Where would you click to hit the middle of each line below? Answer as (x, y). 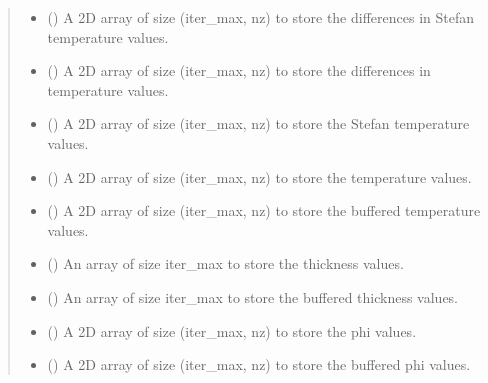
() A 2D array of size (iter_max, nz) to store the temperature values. (259, 176)
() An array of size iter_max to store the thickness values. (225, 263)
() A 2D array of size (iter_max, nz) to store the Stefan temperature (258, 123)
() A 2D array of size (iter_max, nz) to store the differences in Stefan (261, 17)
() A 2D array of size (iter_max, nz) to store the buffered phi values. (259, 364)
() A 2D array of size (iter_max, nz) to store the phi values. (232, 330)
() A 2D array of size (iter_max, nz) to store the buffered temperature (264, 210)
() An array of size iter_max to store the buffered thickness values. (253, 296)
